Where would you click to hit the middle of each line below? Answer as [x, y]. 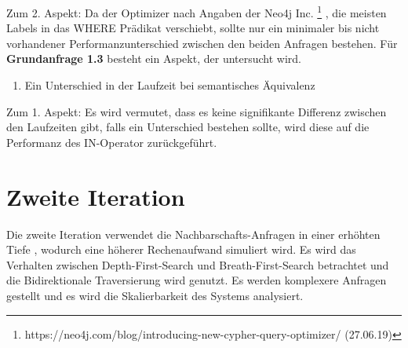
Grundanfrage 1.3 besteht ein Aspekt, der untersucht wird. [154, 59]
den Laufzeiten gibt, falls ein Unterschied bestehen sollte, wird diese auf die [188, 127]
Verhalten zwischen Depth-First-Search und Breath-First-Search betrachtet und [198, 264]
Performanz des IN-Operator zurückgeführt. [112, 142]
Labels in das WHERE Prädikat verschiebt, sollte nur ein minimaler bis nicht [193, 28]
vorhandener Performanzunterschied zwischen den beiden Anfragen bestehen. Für [202, 43]
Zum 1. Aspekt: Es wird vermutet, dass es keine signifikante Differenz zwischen [197, 111]
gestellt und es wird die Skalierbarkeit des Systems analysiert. [155, 295]
